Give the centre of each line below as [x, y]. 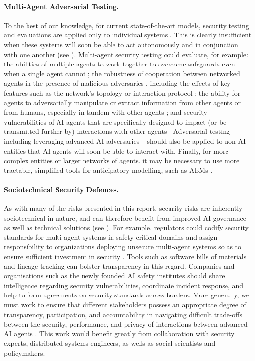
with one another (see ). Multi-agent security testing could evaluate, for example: [126, 54]
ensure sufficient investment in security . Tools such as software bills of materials [125, 256]
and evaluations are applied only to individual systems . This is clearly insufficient [128, 35]
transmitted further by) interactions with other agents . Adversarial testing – [120, 131]
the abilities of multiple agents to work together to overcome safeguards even [120, 64]
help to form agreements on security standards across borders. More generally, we [127, 295]
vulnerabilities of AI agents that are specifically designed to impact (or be [115, 121]
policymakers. [25, 353]
